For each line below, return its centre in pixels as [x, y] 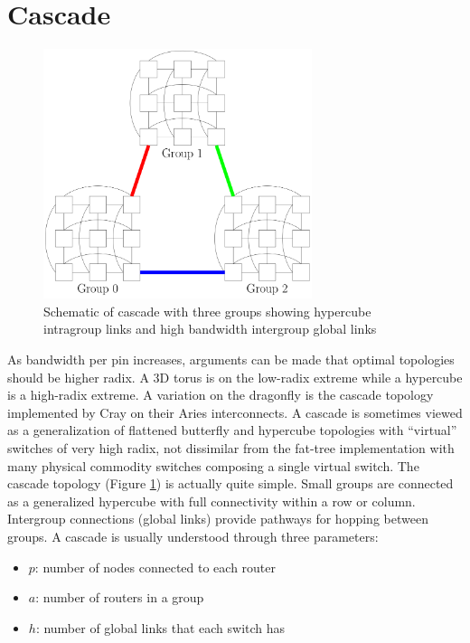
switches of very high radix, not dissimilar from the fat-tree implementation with [231, 448]
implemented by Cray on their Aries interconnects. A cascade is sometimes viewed [235, 412]
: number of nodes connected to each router [155, 567]
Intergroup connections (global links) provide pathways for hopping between [218, 519]
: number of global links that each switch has [160, 627]
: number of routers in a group [120, 597]
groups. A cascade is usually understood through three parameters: [193, 537]
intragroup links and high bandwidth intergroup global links [210, 329]
